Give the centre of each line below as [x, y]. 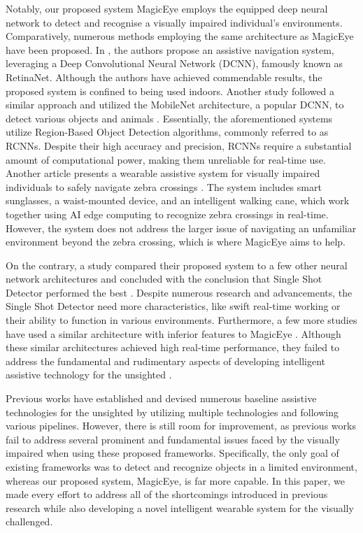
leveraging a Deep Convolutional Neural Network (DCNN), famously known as [175, 63]
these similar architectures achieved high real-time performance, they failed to [173, 347]
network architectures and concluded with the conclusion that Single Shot [164, 279]
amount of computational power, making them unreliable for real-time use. [166, 159]
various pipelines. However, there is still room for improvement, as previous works [181, 426]
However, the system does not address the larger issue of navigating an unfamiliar [181, 228]
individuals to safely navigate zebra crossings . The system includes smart [164, 186]
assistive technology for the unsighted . [89, 375]
